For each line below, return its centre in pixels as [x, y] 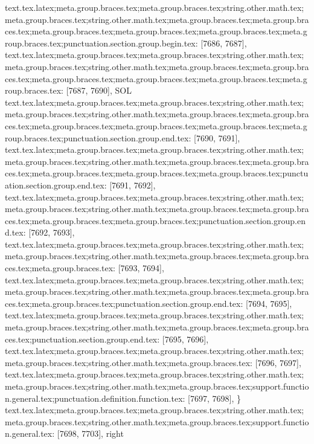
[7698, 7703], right [90, 433]
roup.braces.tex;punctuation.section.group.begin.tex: [101, 43]
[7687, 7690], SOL [99, 90]
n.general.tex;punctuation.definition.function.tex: [95, 398]
